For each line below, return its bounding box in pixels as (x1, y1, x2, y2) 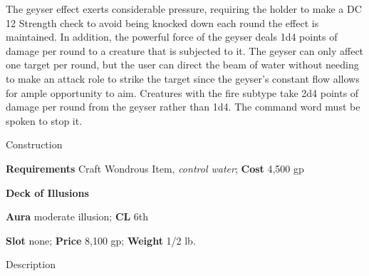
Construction (6, 137, 63, 152)
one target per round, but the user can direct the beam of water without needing (6, 57, 359, 72)
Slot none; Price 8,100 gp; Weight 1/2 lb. (6, 232, 196, 247)
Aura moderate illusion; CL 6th (6, 209, 149, 224)
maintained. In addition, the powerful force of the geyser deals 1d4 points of (6, 29, 338, 44)
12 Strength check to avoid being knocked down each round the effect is (6, 15, 319, 30)
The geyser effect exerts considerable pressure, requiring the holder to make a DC (6, 1, 362, 16)
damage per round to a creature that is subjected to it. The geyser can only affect (6, 43, 364, 58)
